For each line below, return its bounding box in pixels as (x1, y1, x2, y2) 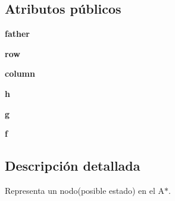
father (5, 27, 30, 40)
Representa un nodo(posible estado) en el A (5, 184, 165, 196)
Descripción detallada (5, 156, 140, 175)
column (5, 67, 35, 80)
